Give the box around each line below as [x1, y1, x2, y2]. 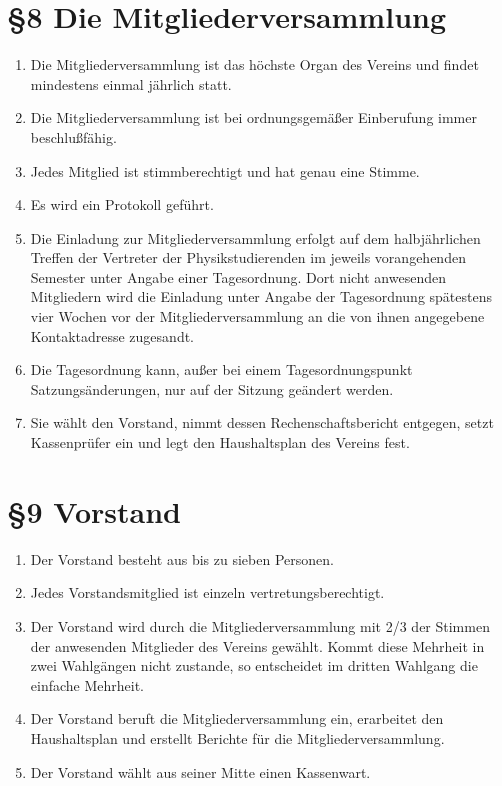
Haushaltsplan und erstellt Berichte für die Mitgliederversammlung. [30, 727, 445, 748]
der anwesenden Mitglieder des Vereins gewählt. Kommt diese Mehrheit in [30, 635, 485, 656]
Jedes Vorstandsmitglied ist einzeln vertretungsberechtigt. [30, 582, 385, 603]
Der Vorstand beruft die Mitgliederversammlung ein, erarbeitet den [30, 708, 444, 729]
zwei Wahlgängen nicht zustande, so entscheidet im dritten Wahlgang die [30, 655, 478, 676]
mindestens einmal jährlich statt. [30, 73, 232, 94]
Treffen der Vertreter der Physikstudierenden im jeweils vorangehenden [30, 247, 466, 268]
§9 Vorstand [7, 490, 181, 531]
